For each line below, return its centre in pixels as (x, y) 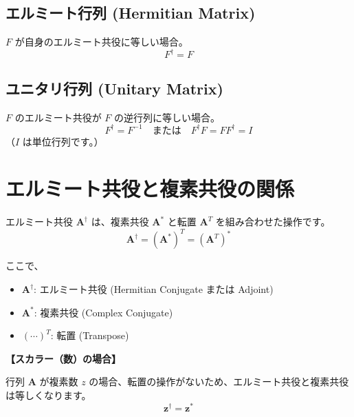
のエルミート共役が (58, 117)
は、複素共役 (120, 222)
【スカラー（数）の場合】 (63, 358)
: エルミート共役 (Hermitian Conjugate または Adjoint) (154, 289)
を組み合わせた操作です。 (273, 222)
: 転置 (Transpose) (90, 335)
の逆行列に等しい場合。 (167, 117)
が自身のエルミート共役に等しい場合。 (101, 42)
